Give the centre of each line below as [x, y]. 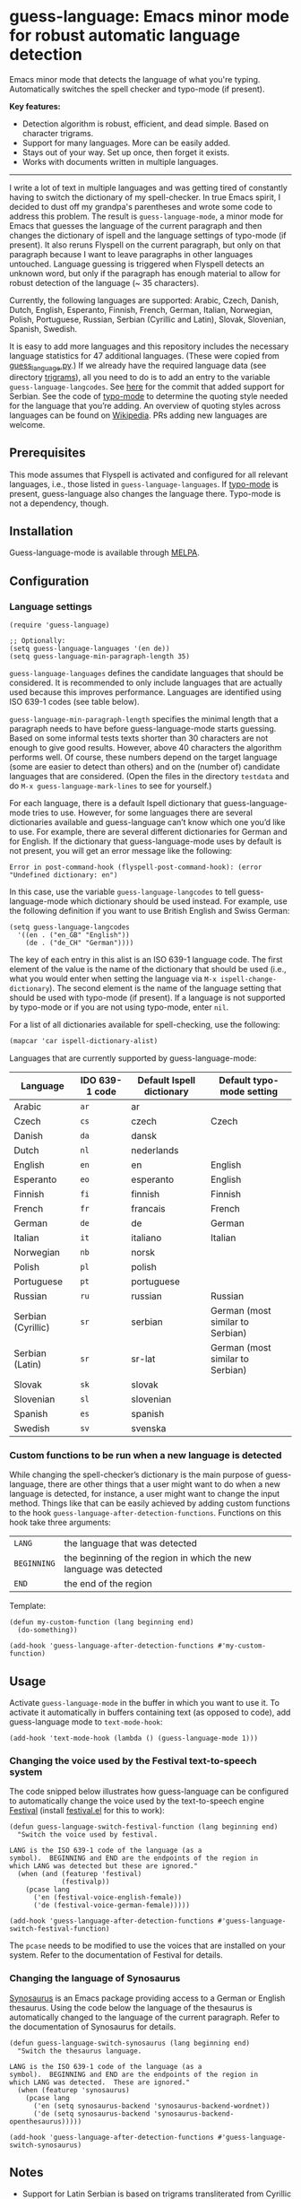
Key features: [35, 106]
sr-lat [143, 1359]
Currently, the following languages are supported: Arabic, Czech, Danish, [144, 300]
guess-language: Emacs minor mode [149, 17]
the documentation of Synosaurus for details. [93, 2026]
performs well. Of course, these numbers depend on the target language [143, 757]
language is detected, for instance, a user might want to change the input [145, 1494]
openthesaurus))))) [46, 2121]
